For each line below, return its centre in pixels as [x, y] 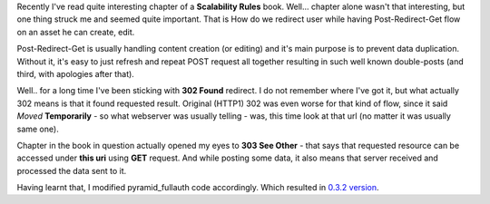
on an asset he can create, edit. [76, 32]
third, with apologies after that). [76, 73]
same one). [38, 129]
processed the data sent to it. [72, 170]
